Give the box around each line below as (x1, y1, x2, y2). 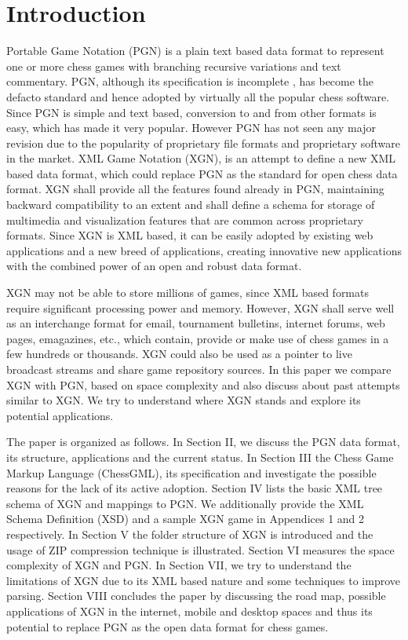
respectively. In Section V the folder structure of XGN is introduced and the (6, 525, 373, 542)
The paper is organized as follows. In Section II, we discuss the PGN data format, (6, 433, 400, 450)
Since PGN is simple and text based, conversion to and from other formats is (6, 104, 377, 120)
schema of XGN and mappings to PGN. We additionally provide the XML (6, 495, 364, 511)
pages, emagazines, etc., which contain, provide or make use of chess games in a (6, 330, 389, 346)
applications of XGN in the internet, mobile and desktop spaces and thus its (6, 602, 373, 619)
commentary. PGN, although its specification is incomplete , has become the (6, 73, 374, 90)
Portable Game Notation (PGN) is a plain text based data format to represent (6, 42, 384, 59)
